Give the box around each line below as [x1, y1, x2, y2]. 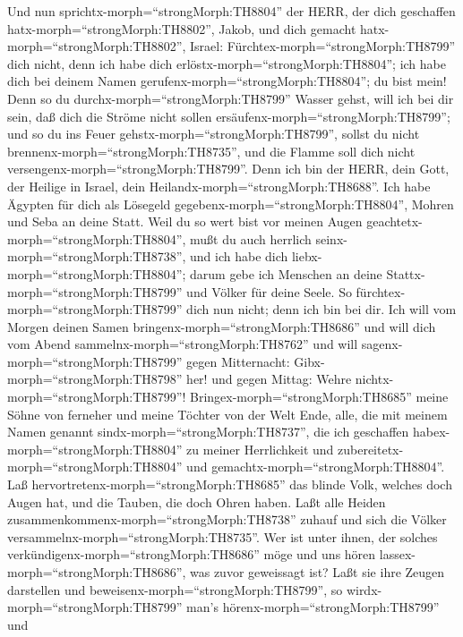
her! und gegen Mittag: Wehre [186, 369, 352, 388]
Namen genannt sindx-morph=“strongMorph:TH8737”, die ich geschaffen [7, 422, 409, 441]
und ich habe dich [190, 247, 288, 266]
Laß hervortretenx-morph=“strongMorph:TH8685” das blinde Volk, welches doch [7, 475, 452, 494]
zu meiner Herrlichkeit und [186, 439, 334, 458]
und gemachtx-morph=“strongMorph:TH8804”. [186, 457, 445, 476]
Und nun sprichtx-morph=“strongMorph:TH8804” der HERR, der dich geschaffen [7, 2, 456, 20]
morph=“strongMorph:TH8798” [7, 369, 183, 388]
